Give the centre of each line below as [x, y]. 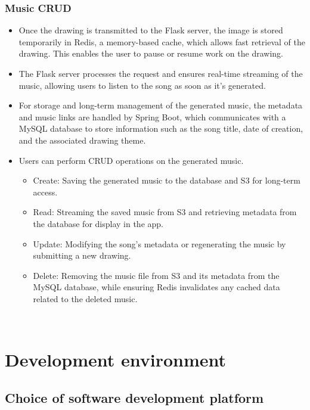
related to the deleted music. [85, 298]
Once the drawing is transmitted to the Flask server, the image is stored [151, 30]
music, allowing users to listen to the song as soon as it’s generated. [142, 85]
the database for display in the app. [98, 223]
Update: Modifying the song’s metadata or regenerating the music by [159, 243]
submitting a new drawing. [82, 255]
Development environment [116, 360]
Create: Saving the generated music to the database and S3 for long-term [167, 180]
